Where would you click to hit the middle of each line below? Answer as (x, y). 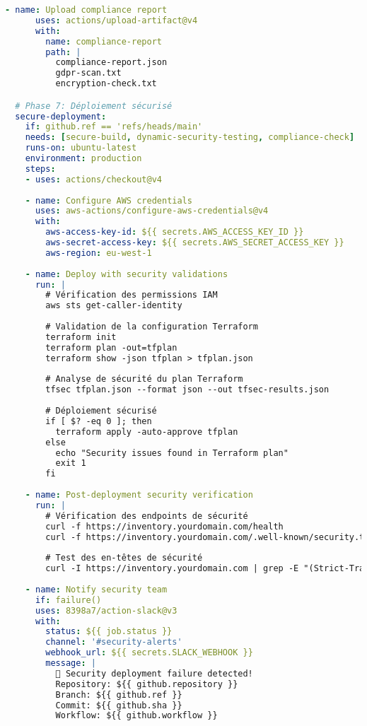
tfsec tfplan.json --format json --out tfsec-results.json (187, 390)
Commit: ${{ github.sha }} (119, 705)
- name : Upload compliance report (86, 10)
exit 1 (71, 463)
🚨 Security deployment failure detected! (154, 673)
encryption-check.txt (106, 84)
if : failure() (68, 600)
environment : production (83, 159)
